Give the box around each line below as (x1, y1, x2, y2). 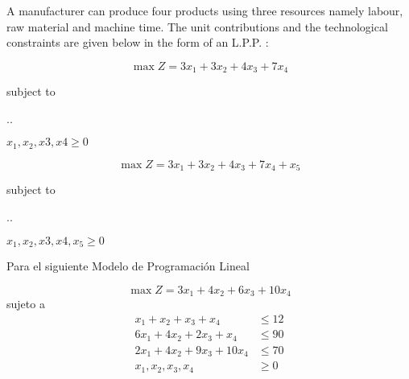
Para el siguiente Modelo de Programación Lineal (6, 257, 250, 274)
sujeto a (6, 295, 45, 312)
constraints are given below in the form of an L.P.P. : (6, 34, 269, 51)
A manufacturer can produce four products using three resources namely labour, (6, 2, 403, 19)
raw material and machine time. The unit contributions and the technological (6, 18, 388, 35)
